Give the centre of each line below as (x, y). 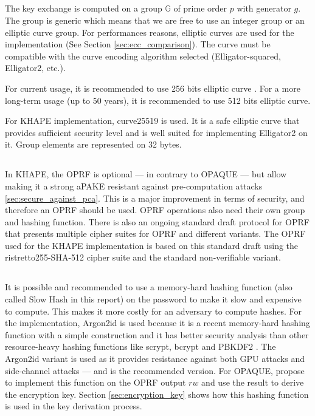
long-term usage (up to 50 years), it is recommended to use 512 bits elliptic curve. (158, 100)
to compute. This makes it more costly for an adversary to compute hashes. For (154, 311)
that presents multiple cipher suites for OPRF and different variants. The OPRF (155, 234)
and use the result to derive (253, 382)
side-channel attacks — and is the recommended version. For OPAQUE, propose (155, 370)
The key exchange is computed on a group (84, 8)
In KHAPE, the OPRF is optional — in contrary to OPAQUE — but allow (146, 174)
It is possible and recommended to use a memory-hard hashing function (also (149, 287)
